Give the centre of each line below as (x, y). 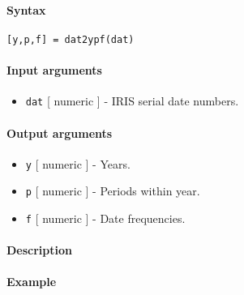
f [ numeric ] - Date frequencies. (105, 218)
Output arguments (60, 133)
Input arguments (54, 70)
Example (32, 282)
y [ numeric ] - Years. (78, 163)
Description (40, 250)
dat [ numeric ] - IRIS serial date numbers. (132, 101)
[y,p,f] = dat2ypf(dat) (71, 39)
